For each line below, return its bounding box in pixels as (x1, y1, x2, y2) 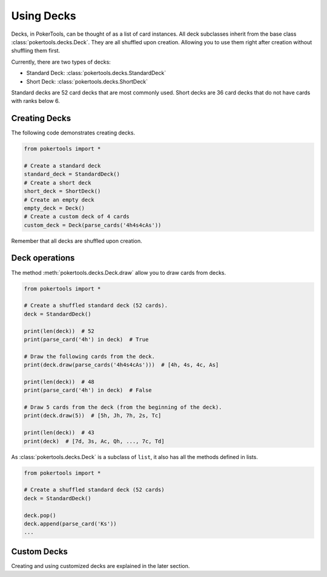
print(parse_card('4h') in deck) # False (24, 387, 152, 394)
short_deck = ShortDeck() (24, 188, 101, 195)
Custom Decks (11, 546, 68, 556)
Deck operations (11, 253, 75, 263)
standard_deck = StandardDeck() (24, 171, 121, 178)
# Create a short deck (24, 179, 91, 186)
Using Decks (11, 9, 76, 22)
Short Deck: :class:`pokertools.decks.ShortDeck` (26, 77, 148, 85)
